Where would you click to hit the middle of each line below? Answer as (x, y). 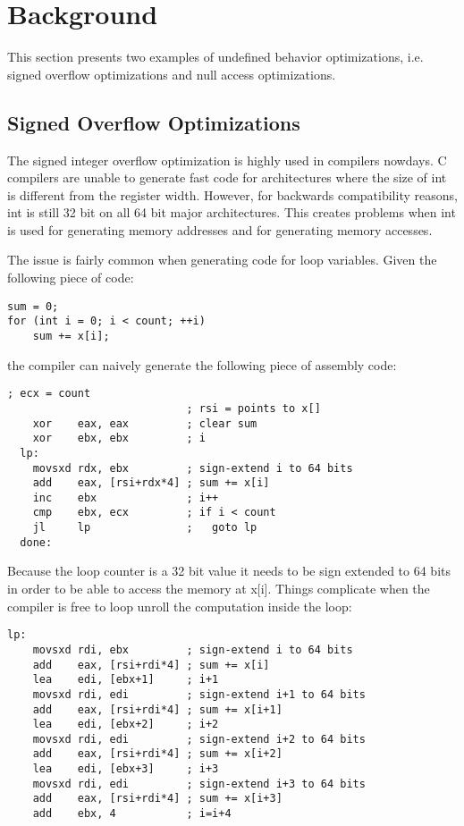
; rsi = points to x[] (253, 408)
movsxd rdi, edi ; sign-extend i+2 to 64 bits (199, 739)
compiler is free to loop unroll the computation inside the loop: (180, 606)
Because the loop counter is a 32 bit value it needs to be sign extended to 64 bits (229, 571)
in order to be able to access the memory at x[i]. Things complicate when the (219, 589)
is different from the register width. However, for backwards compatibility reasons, (232, 194)
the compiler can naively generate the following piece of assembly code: (202, 364)
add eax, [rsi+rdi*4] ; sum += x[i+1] (157, 709)
